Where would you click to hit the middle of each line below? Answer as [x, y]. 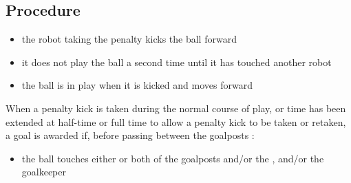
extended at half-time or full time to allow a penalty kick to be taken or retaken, [176, 121]
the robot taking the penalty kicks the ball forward [129, 39]
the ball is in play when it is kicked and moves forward [137, 85]
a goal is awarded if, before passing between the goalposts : [130, 135]
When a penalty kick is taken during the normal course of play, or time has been [176, 108]
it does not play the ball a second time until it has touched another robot [177, 62]
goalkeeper [44, 172]
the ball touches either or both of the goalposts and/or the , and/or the [173, 158]
